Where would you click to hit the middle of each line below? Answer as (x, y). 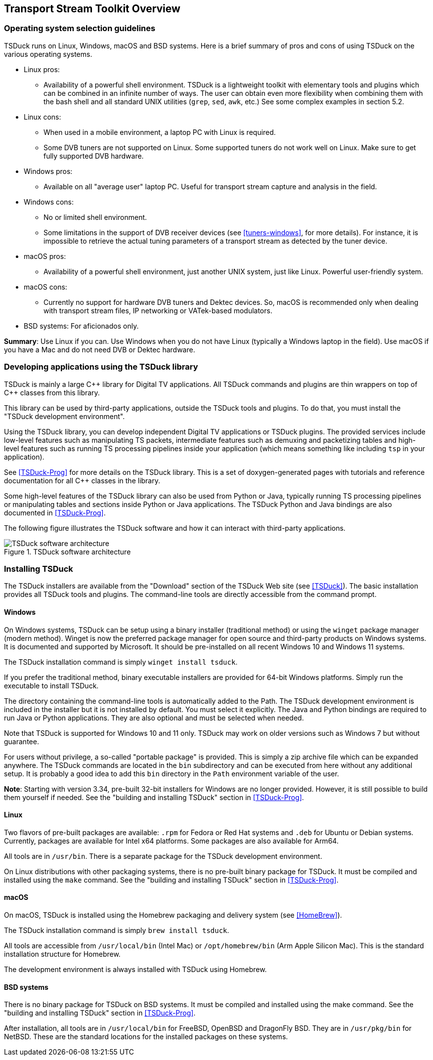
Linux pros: (42, 69)
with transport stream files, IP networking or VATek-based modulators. (158, 310)
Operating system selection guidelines (80, 28)
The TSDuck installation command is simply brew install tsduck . (117, 930)
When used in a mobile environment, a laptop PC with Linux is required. (160, 132)
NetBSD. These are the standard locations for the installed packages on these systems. (146, 1037)
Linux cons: (43, 117)
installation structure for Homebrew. (62, 954)
